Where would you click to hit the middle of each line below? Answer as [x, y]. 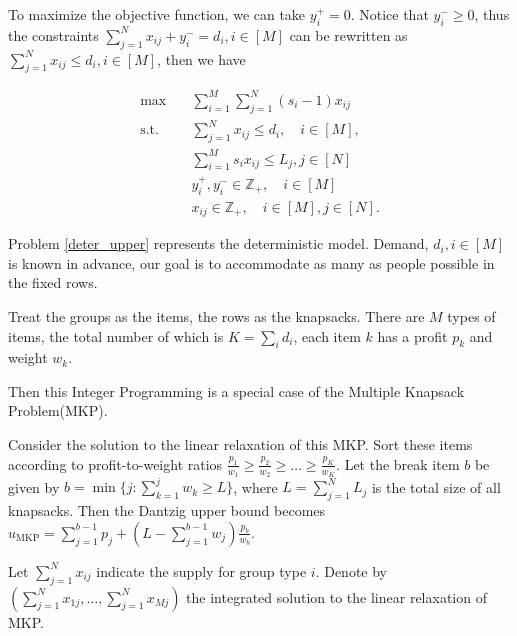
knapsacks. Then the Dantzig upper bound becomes [167, 510]
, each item [327, 335]
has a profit [412, 335]
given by [34, 486]
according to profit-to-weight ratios [115, 463]
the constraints [53, 34]
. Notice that [389, 14]
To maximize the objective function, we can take [157, 14]
